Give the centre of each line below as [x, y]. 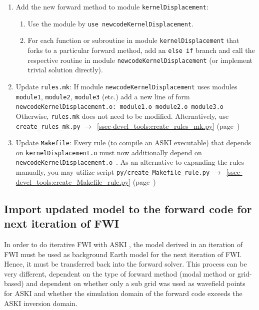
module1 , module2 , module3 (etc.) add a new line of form [103, 96]
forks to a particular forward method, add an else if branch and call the [141, 50]
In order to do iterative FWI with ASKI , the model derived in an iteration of [123, 244]
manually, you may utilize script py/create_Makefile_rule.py [113, 172]
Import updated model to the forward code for [128, 208]
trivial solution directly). [65, 70]
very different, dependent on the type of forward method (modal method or [120, 273]
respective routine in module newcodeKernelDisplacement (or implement [140, 60]
